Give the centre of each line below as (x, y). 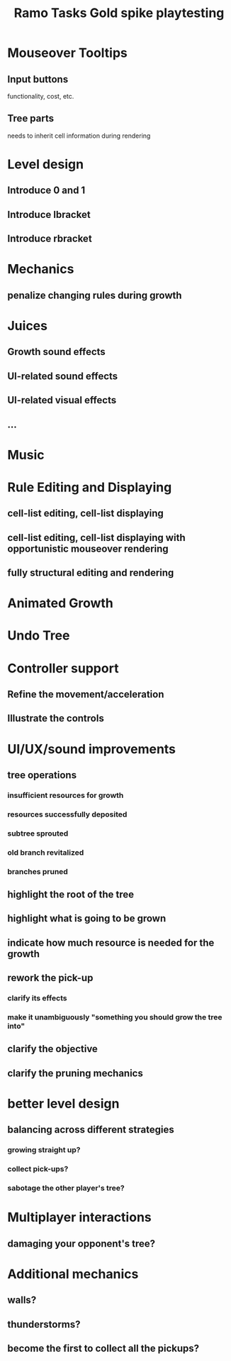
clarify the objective (52, 1049)
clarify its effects (37, 998)
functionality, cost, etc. (41, 96)
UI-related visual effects (62, 400)
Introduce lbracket (49, 214)
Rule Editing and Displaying (90, 487)
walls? (22, 1300)
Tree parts (31, 119)
